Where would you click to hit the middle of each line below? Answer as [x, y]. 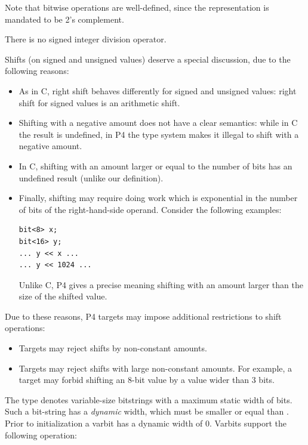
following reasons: [37, 71]
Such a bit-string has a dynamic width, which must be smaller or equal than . [147, 411]
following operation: [41, 435]
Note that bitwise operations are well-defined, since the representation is [137, 7]
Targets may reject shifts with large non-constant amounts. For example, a [155, 368]
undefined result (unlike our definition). [91, 177]
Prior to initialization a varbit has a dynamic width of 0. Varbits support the [146, 423]
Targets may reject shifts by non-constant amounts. [113, 348]
